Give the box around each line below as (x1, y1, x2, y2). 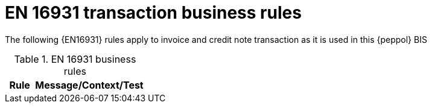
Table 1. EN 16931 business (14, 52, 136, 65)
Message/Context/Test (35, 78, 144, 91)
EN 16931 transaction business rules (5, 2, 302, 23)
